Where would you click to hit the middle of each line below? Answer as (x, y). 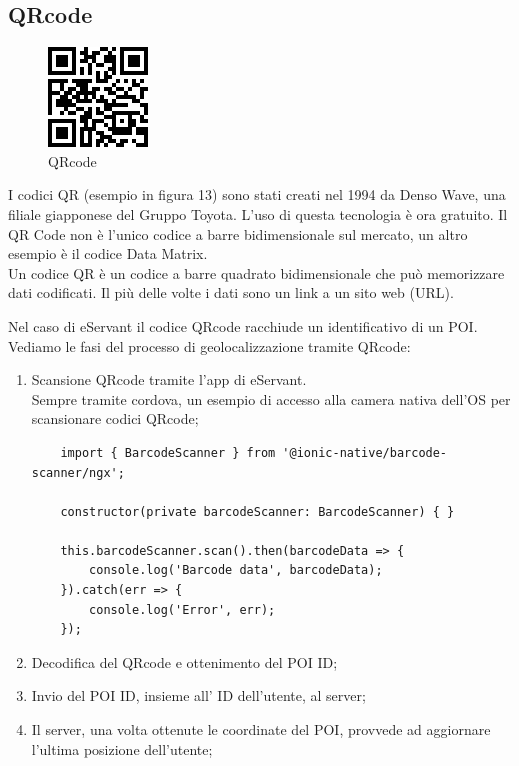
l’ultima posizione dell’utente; (122, 748)
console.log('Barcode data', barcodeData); (236, 570)
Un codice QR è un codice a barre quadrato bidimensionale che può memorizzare (256, 272)
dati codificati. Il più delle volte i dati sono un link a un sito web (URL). (231, 292)
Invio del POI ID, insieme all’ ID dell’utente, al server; (198, 695)
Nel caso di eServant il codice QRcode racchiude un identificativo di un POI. (243, 325)
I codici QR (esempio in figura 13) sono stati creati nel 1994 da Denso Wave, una (257, 194)
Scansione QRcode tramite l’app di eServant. (169, 379)
